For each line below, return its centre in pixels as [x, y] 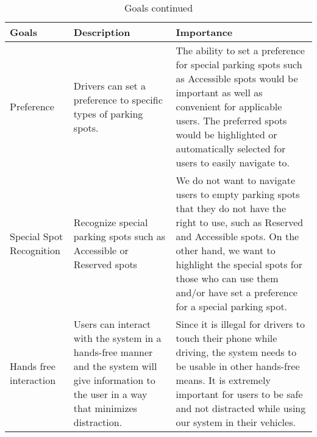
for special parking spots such [239, 64]
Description [102, 32]
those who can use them [227, 278]
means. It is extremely [223, 380]
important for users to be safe [239, 394]
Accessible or [101, 250]
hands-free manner [113, 352]
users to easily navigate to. [233, 162]
